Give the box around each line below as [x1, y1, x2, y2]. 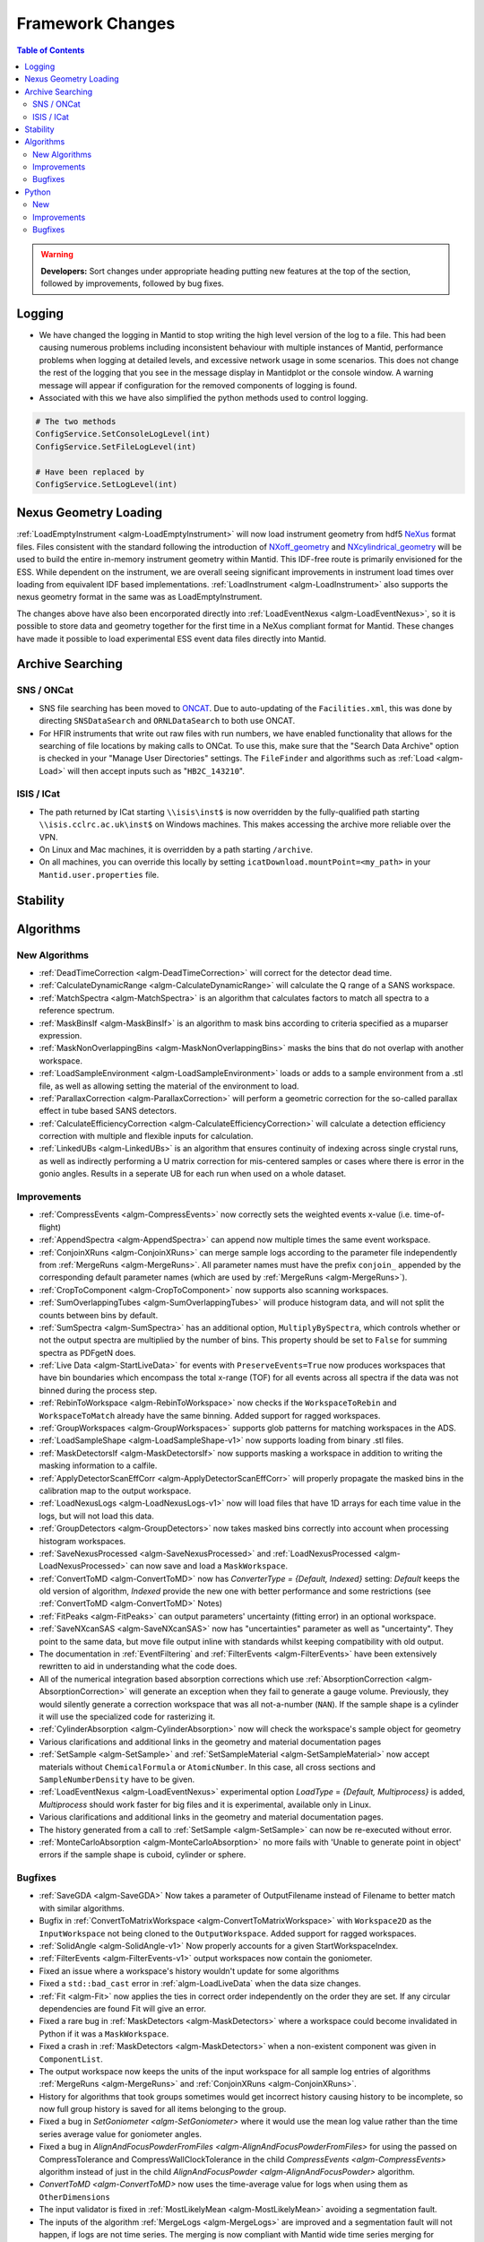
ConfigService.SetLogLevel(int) [35, 479, 178, 489]
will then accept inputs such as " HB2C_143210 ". [67, 765, 246, 776]
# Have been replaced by [35, 466, 145, 477]
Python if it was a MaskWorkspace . [39, 2028, 169, 2039]
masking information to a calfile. [39, 1460, 158, 1471]
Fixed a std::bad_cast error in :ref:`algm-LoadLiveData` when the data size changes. [39, 1978, 362, 1989]
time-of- [413, 1209, 445, 1220]
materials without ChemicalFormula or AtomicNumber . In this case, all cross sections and [39, 1761, 376, 1772]
